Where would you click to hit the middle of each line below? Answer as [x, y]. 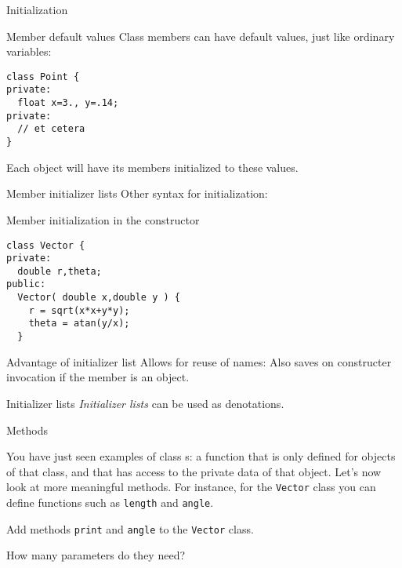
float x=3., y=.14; [68, 103]
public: [26, 284]
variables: [29, 51]
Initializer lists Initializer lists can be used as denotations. [145, 403]
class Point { [43, 76]
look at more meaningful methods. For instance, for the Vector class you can [191, 487]
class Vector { [46, 245]
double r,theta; [60, 271]
